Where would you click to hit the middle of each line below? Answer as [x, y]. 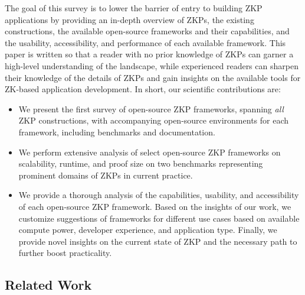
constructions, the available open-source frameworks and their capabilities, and [147, 31]
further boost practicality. [65, 253]
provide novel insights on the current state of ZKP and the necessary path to [158, 241]
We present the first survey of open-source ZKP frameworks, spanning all [151, 108]
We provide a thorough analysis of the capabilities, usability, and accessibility [159, 195]
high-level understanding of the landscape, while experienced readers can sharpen [152, 65]
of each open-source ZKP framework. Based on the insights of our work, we [155, 206]
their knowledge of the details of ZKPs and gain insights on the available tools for [153, 77]
